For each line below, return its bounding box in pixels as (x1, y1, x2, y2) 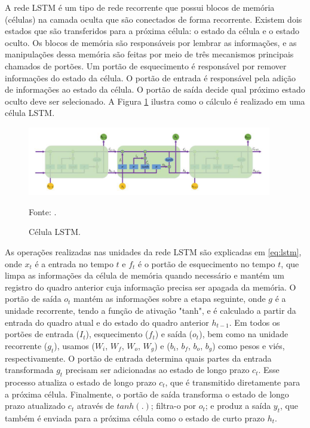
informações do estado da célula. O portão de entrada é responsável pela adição (5, 71, 296, 84)
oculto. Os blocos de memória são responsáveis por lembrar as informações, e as (5, 36, 297, 48)
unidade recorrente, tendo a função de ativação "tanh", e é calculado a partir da (5, 304, 296, 316)
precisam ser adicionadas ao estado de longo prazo (65, 363, 250, 376)
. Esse (258, 363, 280, 376)
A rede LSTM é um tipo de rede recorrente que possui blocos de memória (5, 1, 275, 13)
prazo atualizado (5, 399, 66, 412)
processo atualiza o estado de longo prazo (5, 375, 156, 388)
